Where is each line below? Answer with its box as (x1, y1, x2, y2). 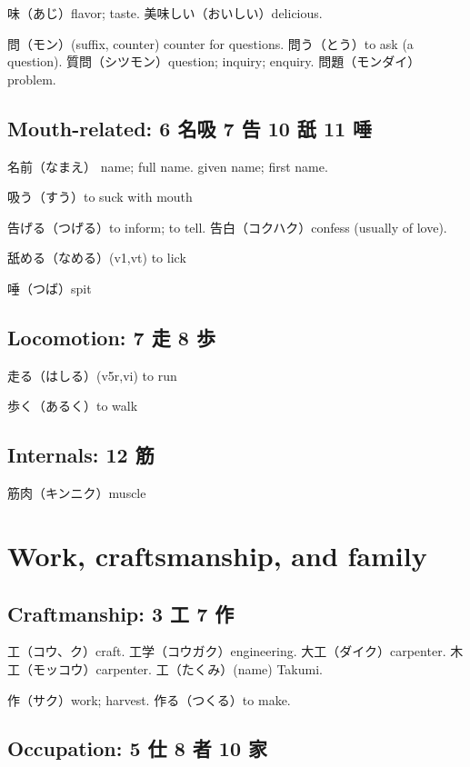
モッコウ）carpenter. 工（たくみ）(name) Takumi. (32, 659, 323, 678)
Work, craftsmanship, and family (7, 536, 427, 573)
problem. (7, 69, 56, 88)
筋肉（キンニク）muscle (7, 483, 146, 503)
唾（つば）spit (7, 278, 92, 297)
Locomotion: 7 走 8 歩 (7, 323, 215, 351)
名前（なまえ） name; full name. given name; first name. (7, 156, 328, 175)
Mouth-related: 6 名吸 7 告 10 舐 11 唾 (7, 114, 373, 142)
